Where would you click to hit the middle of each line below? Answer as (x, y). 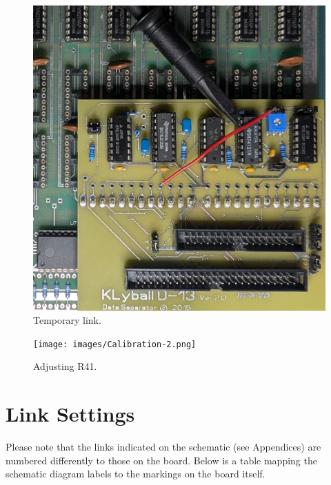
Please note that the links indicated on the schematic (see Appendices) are (163, 447)
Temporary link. (67, 320)
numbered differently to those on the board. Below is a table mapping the (161, 460)
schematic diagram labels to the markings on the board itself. (136, 474)
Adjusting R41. (65, 366)
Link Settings (70, 414)
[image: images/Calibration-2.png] (115, 344)
